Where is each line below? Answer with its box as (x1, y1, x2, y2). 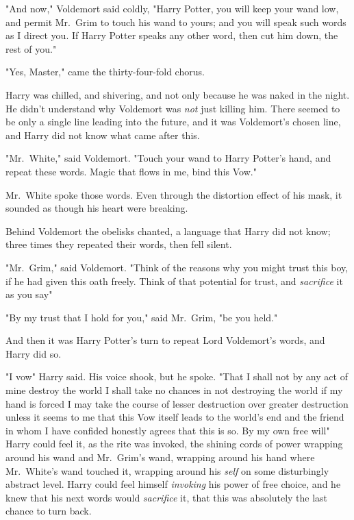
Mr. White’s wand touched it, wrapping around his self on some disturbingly (5, 463, 329, 478)
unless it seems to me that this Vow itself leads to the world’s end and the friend (5, 410, 344, 424)
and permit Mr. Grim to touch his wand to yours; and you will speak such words (5, 14, 346, 29)
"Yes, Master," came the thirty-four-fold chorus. (5, 64, 205, 79)
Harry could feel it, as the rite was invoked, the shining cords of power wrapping (5, 436, 343, 451)
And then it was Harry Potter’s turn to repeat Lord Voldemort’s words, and (5, 333, 325, 347)
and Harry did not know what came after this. (5, 127, 200, 142)
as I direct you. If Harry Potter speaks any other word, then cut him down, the (5, 28, 338, 42)
